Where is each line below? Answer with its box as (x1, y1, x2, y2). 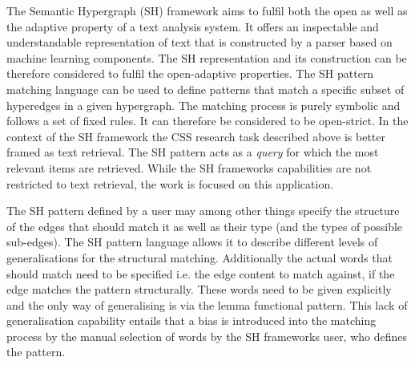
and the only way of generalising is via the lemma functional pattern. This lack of (6, 296, 408, 313)
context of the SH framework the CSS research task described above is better (6, 128, 386, 144)
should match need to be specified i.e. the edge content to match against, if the (6, 265, 395, 282)
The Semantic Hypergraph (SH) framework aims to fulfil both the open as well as (6, 2, 408, 18)
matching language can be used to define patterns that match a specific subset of (6, 80, 405, 97)
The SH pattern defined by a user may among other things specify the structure (6, 202, 400, 219)
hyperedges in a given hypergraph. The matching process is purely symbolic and (6, 96, 401, 113)
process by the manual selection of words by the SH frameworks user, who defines (6, 327, 408, 344)
